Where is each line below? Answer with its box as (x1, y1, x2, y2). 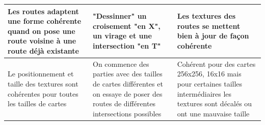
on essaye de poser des (93, 88, 163, 99)
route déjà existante (8, 45, 79, 56)
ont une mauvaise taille (177, 108, 250, 118)
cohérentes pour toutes (8, 88, 78, 99)
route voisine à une (8, 35, 76, 46)
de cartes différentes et (93, 78, 163, 89)
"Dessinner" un (93, 11, 147, 21)
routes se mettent (177, 20, 241, 31)
